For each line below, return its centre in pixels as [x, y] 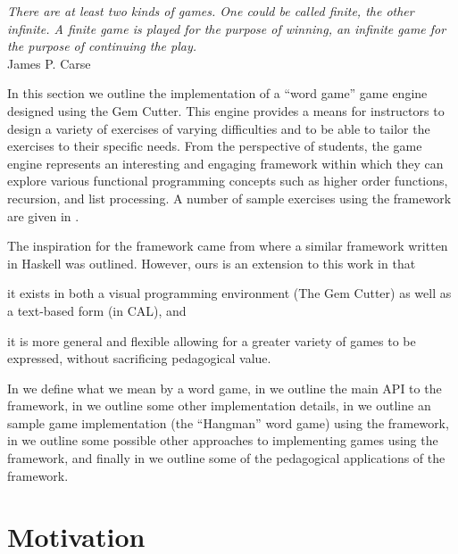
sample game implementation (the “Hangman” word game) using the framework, [228, 422]
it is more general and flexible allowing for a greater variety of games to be [212, 340]
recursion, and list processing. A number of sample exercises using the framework [229, 198]
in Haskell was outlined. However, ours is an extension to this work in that [212, 263]
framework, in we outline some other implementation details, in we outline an [219, 405]
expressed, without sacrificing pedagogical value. [139, 358]
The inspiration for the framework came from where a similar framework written [228, 246]
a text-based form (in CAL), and [97, 310]
